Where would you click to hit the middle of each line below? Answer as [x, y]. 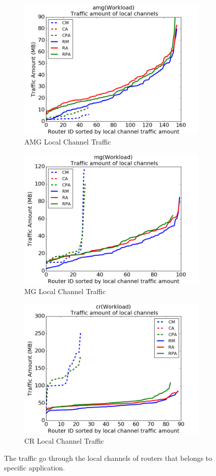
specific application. [35, 468]
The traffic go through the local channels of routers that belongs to [108, 458]
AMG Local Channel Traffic [68, 141]
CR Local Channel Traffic [64, 440]
